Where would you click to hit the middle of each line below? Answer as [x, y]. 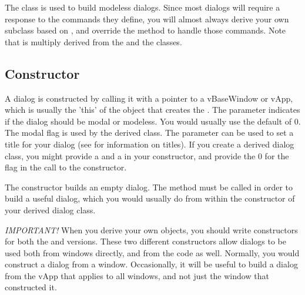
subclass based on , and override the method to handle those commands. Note [145, 30]
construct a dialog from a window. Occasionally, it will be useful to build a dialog [151, 264]
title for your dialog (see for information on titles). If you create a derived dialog [150, 144]
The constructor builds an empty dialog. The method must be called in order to [149, 187]
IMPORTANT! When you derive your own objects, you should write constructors [151, 229]
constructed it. [31, 287]
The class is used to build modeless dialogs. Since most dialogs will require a [143, 7]
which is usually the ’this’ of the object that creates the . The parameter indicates [152, 110]
